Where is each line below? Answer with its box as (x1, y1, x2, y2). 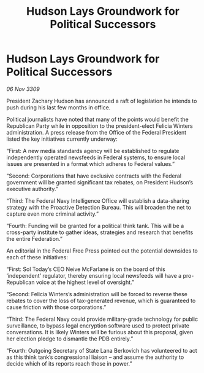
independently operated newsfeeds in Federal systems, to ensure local (6, 154, 186, 161)
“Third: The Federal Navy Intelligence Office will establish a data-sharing (6, 197, 190, 204)
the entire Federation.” (6, 235, 63, 242)
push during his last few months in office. (6, 103, 111, 111)
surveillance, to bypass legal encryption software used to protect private (6, 321, 190, 329)
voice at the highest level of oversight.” (36, 278, 135, 286)
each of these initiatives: (6, 253, 69, 261)
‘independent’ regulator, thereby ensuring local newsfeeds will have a (6, 272, 182, 279)
